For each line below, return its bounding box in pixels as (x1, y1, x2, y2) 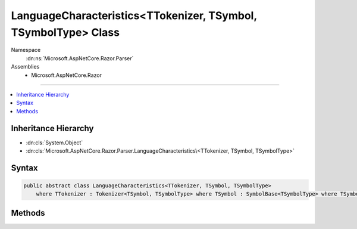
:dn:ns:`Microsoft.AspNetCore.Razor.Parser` (26, 54, 134, 62)
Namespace (11, 47, 41, 54)
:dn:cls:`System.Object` (26, 139, 83, 146)
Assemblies (11, 63, 40, 70)
